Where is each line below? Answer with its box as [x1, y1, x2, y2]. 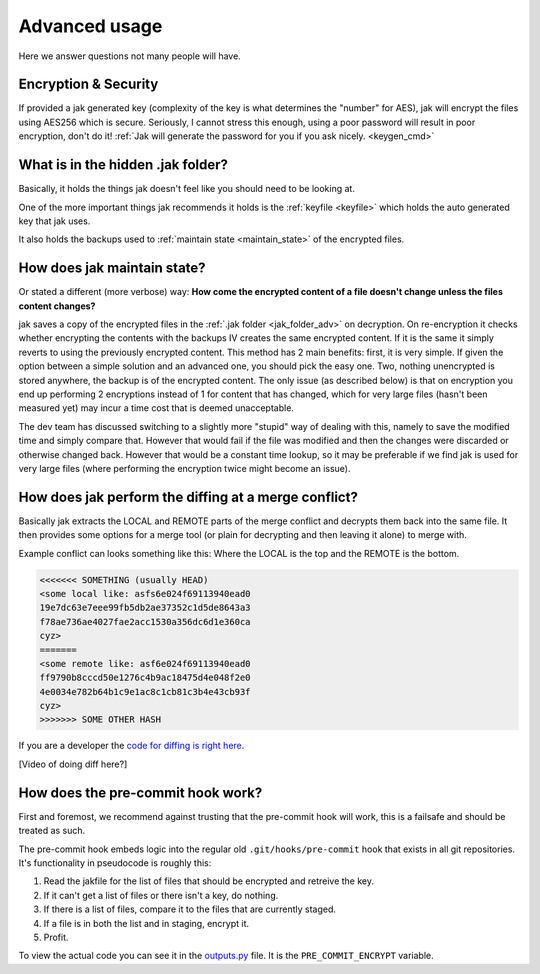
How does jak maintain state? [18, 260, 206, 277]
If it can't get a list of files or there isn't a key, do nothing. [43, 889, 279, 901]
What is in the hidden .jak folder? [18, 156, 229, 174]
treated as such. [18, 825, 86, 837]
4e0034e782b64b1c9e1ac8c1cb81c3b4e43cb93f [39, 686, 251, 697]
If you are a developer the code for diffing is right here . [18, 740, 245, 752]
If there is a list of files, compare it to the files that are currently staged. [43, 903, 337, 915]
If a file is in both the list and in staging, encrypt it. [43, 917, 250, 929]
